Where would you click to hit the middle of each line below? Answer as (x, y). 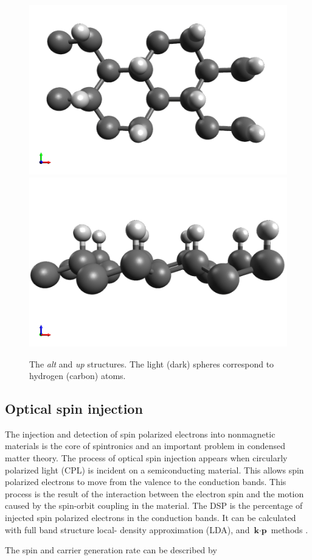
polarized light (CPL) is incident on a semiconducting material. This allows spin (154, 470)
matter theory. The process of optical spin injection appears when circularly (146, 458)
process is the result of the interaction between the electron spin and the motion (154, 493)
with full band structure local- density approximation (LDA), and (127, 529)
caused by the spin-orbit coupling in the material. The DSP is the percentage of (154, 505)
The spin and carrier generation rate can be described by (111, 550)
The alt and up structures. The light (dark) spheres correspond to (152, 363)
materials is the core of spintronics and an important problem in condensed (145, 446)
